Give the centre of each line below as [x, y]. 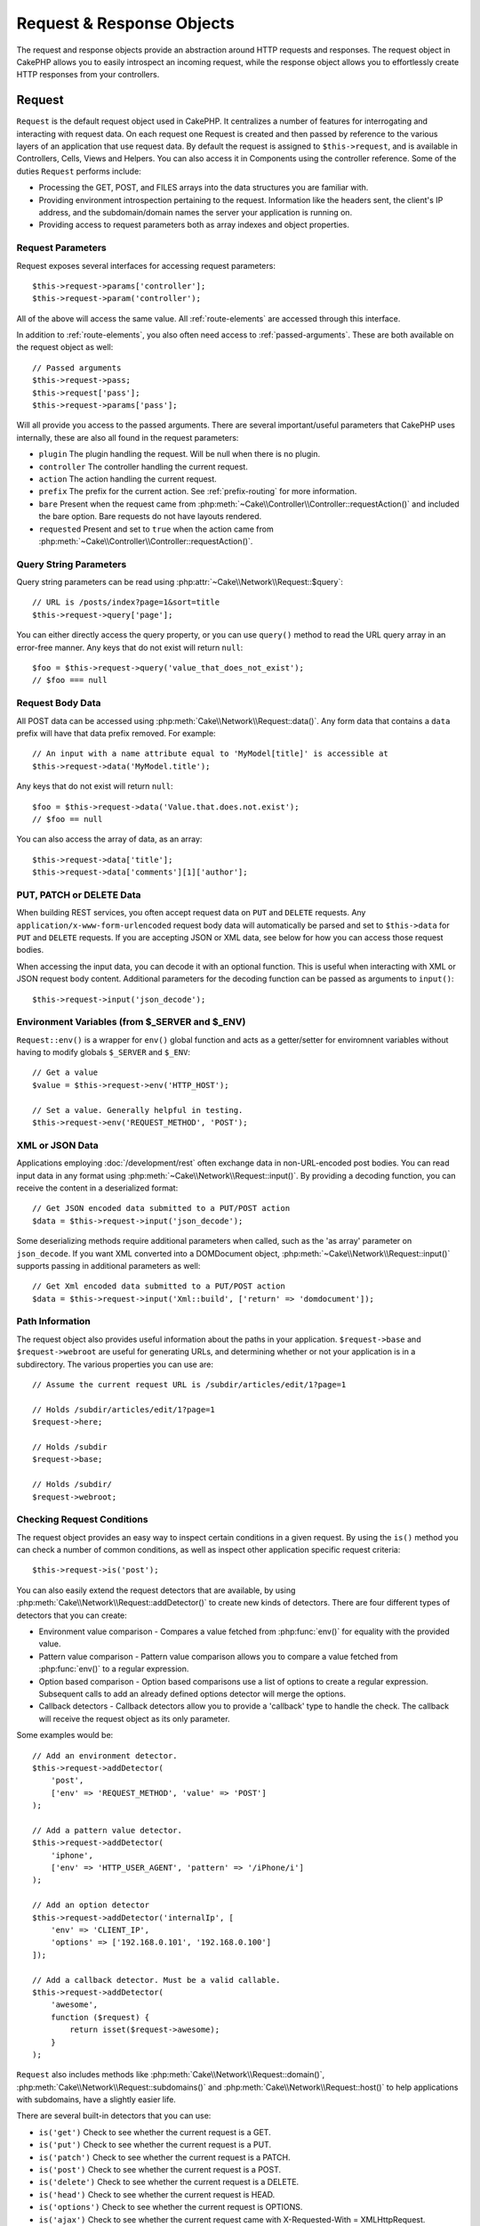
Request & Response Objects [125, 23]
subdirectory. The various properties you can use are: [115, 1364]
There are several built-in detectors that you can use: [114, 2116]
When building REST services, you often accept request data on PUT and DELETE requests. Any [191, 913]
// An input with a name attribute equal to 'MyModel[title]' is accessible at [210, 754]
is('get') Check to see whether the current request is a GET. [155, 2132]
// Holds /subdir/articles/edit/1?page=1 [124, 1410]
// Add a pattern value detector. [107, 1830]
